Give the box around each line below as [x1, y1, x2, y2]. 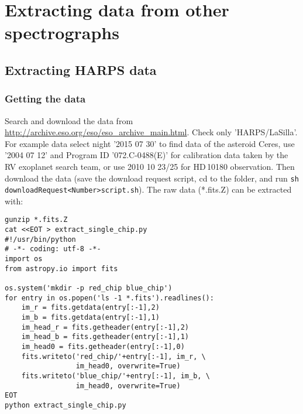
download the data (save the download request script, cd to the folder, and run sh [5, 172, 299, 184]
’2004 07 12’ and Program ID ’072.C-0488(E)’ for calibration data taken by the [5, 149, 288, 161]
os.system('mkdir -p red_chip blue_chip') [5, 284, 173, 293]
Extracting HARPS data [5, 60, 157, 78]
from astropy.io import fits [5, 264, 118, 273]
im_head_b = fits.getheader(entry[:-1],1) [21, 333, 189, 341]
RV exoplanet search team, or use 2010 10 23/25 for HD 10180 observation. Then [5, 160, 295, 172]
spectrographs [5, 20, 119, 45]
